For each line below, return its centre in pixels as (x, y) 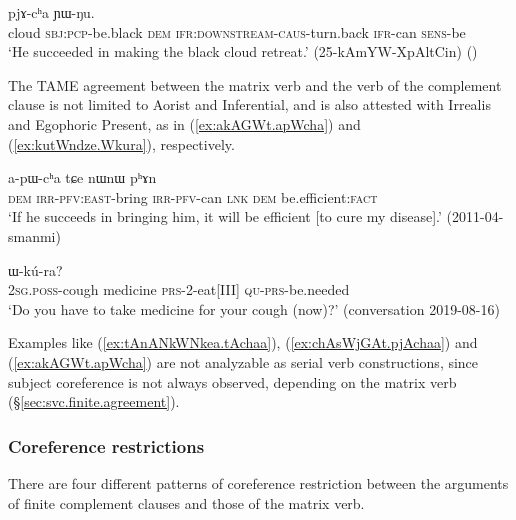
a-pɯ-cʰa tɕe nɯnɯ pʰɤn (82, 177)
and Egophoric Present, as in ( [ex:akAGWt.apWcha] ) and (184, 123)
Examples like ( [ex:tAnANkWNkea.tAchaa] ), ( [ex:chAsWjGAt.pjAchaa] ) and (243, 342)
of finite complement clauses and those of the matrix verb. (186, 502)
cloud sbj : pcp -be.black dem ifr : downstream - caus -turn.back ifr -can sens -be (237, 31)
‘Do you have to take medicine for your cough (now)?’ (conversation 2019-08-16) (254, 308)
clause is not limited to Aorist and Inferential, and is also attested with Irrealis (249, 104)
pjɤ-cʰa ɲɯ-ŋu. (51, 12)
